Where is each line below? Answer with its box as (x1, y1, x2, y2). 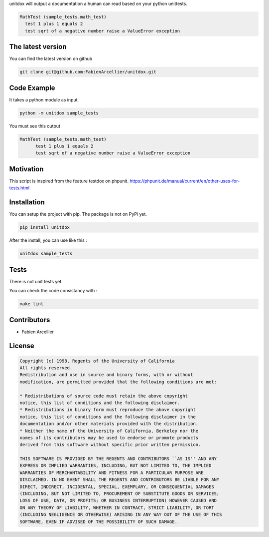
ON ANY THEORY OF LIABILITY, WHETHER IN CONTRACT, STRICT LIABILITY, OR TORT (19, 505, 214, 511)
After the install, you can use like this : (9, 237, 87, 243)
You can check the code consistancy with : (9, 288, 98, 294)
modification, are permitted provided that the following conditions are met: (19, 379, 217, 385)
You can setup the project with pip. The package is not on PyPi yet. (9, 211, 147, 217)
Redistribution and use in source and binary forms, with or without (19, 372, 193, 378)
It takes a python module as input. (9, 96, 79, 102)
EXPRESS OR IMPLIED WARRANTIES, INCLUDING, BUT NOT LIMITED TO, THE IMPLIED (19, 463, 212, 469)
